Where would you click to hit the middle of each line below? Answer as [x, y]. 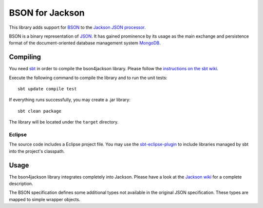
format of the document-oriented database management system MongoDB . [85, 43]
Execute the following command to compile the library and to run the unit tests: [88, 78]
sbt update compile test [47, 89]
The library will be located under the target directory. [64, 122]
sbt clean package [40, 111]
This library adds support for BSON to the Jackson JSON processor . [77, 27]
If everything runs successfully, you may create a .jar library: [70, 100]
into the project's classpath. [37, 151]
